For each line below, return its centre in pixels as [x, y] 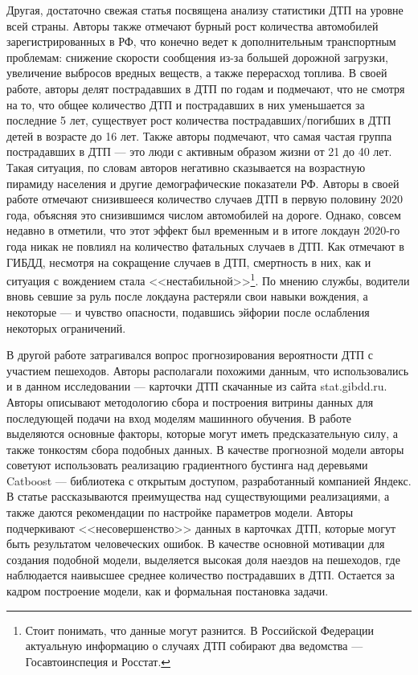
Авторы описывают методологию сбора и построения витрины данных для [190, 401]
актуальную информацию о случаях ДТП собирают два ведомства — [194, 646]
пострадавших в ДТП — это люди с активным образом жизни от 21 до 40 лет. [199, 151]
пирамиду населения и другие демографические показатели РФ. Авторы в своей [203, 183]
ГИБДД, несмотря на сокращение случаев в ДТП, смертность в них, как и [189, 262]
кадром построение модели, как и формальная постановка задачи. [168, 591]
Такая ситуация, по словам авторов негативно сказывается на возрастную [186, 167]
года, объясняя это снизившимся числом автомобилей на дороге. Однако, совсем [204, 214]
